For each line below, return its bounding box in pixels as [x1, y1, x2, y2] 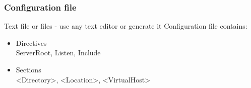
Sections [16, 64, 41, 74]
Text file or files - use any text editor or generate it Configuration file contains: [4, 21, 247, 31]
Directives [16, 37, 47, 48]
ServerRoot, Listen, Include [16, 47, 101, 58]
